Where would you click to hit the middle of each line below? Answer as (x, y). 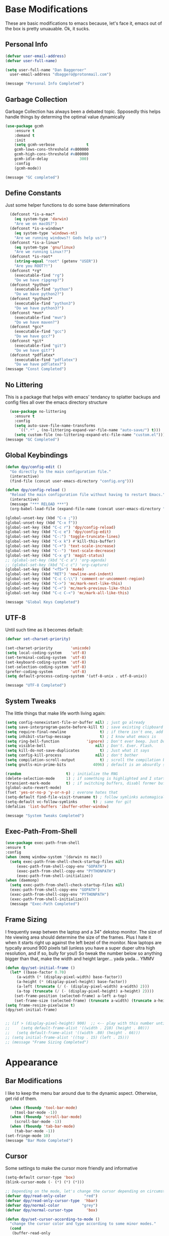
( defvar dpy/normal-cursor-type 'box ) (52, 1210)
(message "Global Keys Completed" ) (43, 602)
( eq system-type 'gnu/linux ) (45, 247)
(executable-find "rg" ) (39, 275)
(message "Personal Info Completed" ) (45, 84)
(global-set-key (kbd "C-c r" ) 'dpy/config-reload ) (60, 527)
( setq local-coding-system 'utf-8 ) (46, 653)
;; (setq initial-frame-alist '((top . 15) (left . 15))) (67, 1037)
